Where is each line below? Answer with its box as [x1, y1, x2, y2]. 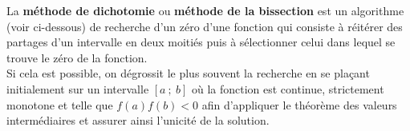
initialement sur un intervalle [6, 80, 149, 97]
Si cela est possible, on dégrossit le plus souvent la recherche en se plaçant [6, 65, 370, 81]
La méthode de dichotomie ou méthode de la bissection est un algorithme [6, 2, 404, 18]
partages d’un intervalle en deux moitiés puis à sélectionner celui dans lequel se [6, 34, 396, 50]
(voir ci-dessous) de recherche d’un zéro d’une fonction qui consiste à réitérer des [6, 18, 403, 34]
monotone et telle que [6, 96, 113, 113]
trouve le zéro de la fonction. [6, 49, 148, 65]
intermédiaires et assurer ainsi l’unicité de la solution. [6, 112, 270, 129]
